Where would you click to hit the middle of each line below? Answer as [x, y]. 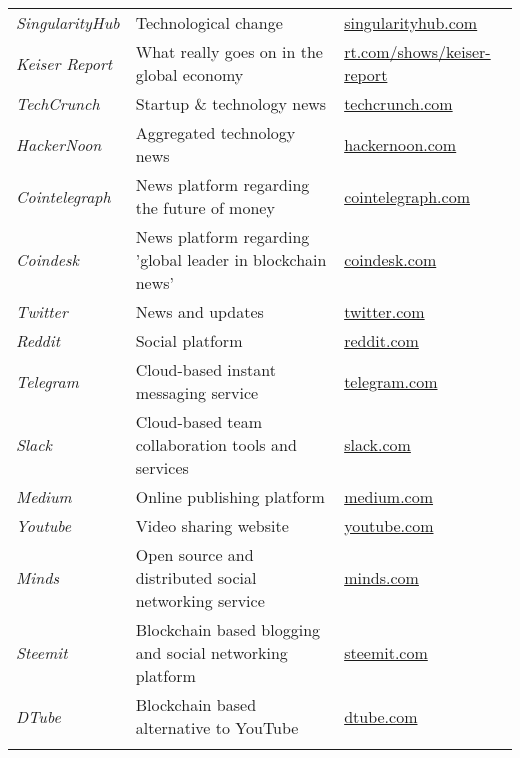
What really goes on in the [229, 51]
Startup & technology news [231, 103]
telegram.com [391, 381]
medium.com [389, 496]
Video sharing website [212, 525]
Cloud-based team [199, 421]
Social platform [189, 340]
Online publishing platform [230, 496]
